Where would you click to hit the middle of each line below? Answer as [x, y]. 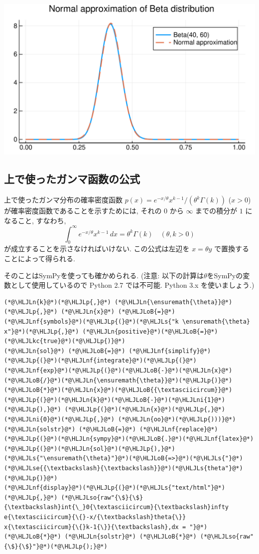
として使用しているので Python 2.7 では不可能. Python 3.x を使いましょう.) [132, 285]
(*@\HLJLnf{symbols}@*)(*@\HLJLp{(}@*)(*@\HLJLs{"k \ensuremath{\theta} [127, 322]
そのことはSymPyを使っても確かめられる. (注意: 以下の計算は [104, 275]
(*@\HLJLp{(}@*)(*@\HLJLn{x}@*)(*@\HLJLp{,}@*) [145, 410]
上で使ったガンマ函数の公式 [72, 179]
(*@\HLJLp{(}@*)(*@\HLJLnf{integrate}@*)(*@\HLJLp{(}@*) [100, 361]
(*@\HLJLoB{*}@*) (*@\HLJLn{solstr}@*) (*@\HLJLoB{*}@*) [100, 537]
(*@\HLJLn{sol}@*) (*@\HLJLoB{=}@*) [65, 351]
